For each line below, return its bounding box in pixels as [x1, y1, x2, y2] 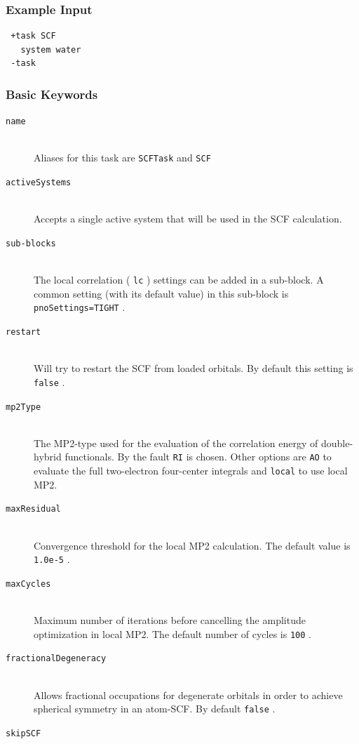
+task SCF [11, 31, 56, 41]
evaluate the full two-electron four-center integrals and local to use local [34, 463, 348, 478]
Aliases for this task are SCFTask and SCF [34, 150, 211, 165]
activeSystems [6, 178, 72, 188]
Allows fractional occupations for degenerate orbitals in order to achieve [34, 687, 343, 702]
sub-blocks [6, 238, 56, 248]
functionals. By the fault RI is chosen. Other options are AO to [65, 449, 332, 464]
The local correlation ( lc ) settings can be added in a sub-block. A [34, 272, 324, 287]
